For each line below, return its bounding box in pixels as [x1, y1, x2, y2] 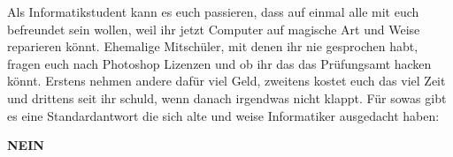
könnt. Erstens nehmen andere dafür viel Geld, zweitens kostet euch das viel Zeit [7, 71, 446, 90]
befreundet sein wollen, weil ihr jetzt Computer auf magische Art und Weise [7, 19, 420, 38]
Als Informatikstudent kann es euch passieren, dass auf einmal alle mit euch [7, 3, 419, 20]
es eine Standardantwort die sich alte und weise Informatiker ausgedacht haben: [7, 106, 440, 124]
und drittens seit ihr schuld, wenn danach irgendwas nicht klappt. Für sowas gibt [7, 88, 447, 107]
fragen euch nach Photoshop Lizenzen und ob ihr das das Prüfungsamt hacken [7, 54, 432, 72]
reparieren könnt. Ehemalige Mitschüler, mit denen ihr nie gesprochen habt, [7, 37, 418, 56]
